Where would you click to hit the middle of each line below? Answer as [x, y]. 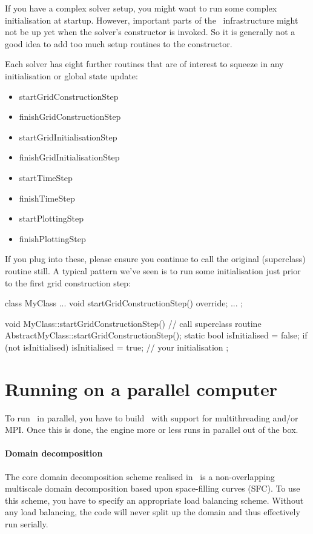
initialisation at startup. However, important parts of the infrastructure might [152, 20]
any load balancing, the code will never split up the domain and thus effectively [153, 512]
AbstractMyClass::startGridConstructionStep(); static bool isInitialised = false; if [156, 335]
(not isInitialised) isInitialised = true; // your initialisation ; [117, 347]
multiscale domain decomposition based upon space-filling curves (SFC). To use [153, 488]
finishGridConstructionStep [70, 117]
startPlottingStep [51, 218]
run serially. [27, 523]
